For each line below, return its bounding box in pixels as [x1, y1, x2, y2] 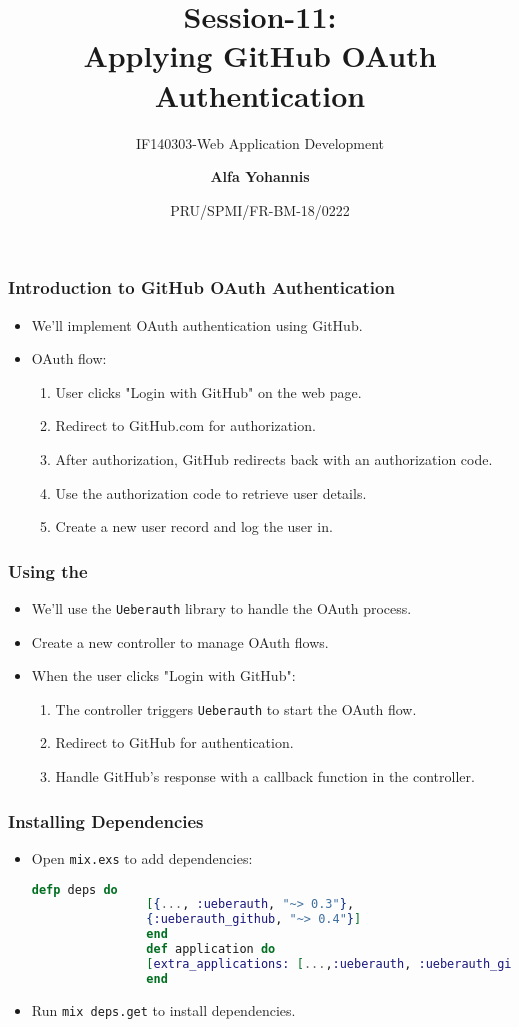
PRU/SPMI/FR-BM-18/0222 [170, 199, 350, 220]
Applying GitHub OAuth [83, 35, 437, 76]
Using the [8, 558, 88, 583]
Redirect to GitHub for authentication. [55, 732, 294, 753]
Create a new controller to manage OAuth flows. [31, 631, 329, 652]
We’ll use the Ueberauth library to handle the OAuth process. [31, 597, 412, 618]
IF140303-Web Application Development [135, 132, 385, 153]
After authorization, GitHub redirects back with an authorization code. [55, 448, 493, 469]
